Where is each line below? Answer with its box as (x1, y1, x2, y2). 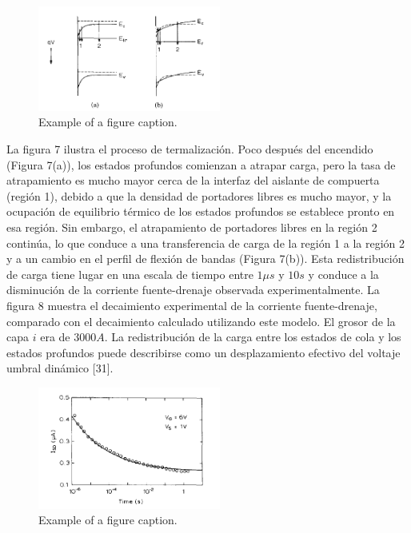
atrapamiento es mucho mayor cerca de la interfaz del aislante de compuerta (6, 172, 380, 189)
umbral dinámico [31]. (6, 360, 114, 376)
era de (40, 328, 70, 345)
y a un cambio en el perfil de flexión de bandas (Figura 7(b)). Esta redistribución (6, 250, 405, 267)
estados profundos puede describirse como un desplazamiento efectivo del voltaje (6, 344, 401, 360)
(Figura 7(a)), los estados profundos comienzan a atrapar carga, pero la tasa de (6, 156, 396, 173)
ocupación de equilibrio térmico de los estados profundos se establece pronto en (6, 203, 395, 220)
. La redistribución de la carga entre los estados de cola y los (104, 328, 401, 345)
